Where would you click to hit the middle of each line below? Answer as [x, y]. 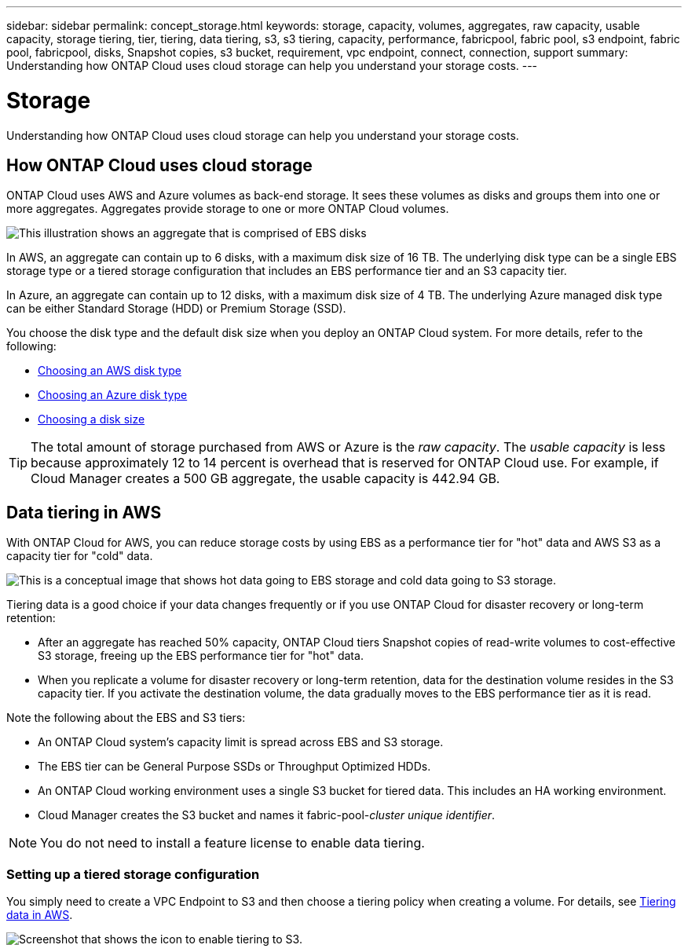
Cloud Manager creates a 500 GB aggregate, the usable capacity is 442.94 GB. [265, 479]
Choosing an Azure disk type [113, 395]
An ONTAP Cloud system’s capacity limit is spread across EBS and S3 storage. [241, 742]
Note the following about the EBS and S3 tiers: [126, 718]
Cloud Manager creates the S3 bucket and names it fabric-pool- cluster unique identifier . [267, 815]
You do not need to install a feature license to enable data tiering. [232, 843]
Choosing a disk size [91, 419]
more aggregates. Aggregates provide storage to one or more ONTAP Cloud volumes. [228, 209]
